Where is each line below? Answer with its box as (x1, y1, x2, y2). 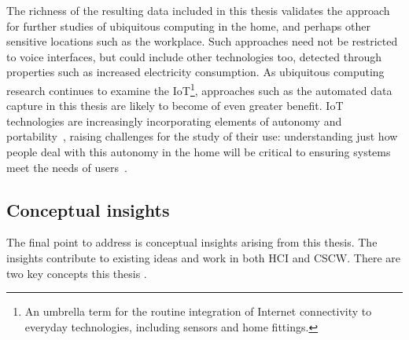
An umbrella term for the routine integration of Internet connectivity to (24, 303, 372, 320)
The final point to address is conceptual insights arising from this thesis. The (6, 234, 378, 250)
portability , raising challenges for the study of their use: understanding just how (6, 128, 398, 144)
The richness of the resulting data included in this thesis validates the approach (6, 2, 390, 18)
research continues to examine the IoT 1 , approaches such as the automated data (6, 79, 392, 98)
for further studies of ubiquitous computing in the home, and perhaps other (6, 17, 370, 34)
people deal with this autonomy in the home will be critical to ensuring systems (6, 144, 391, 159)
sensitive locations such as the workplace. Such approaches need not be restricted (6, 33, 398, 49)
